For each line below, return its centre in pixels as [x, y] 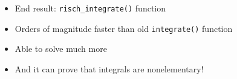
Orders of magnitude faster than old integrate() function [124, 28]
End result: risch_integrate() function [90, 8]
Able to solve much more [61, 49]
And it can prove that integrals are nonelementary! [109, 68]
